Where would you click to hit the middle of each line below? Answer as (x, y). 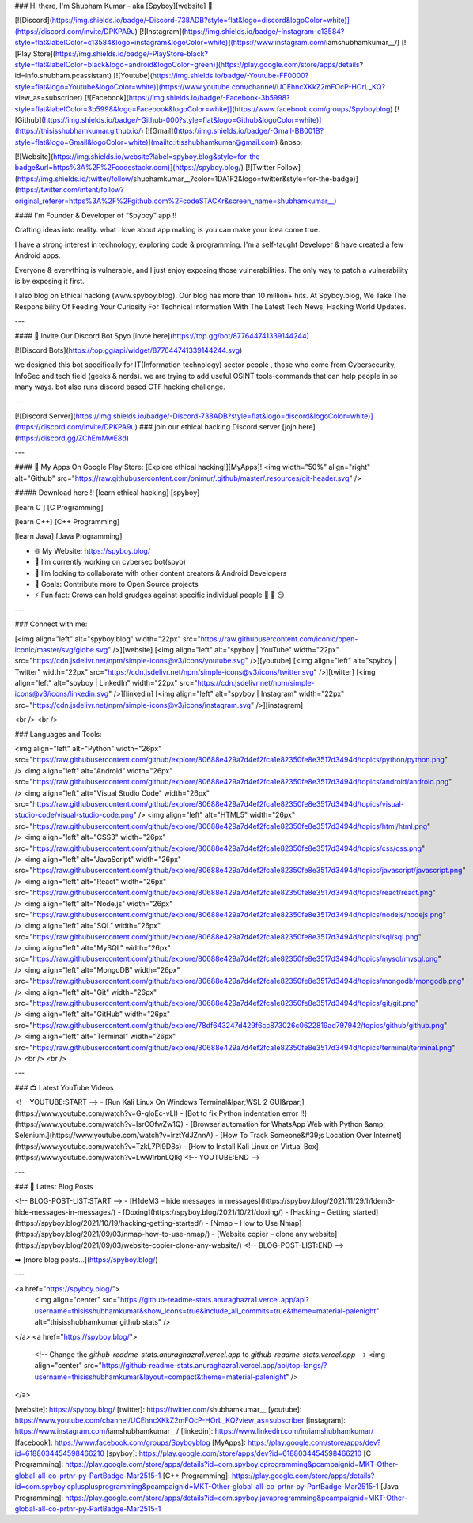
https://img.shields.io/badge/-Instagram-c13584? (264, 31)
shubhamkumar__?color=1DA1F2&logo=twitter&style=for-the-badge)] (246, 179)
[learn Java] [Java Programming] (68, 536)
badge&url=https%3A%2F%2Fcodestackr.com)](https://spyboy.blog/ (128, 168)
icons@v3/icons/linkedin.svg (62, 694)
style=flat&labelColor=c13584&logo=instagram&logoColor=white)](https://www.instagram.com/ (170, 43)
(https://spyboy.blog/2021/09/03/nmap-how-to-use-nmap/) (112, 1234)
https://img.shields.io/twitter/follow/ (75, 179)
